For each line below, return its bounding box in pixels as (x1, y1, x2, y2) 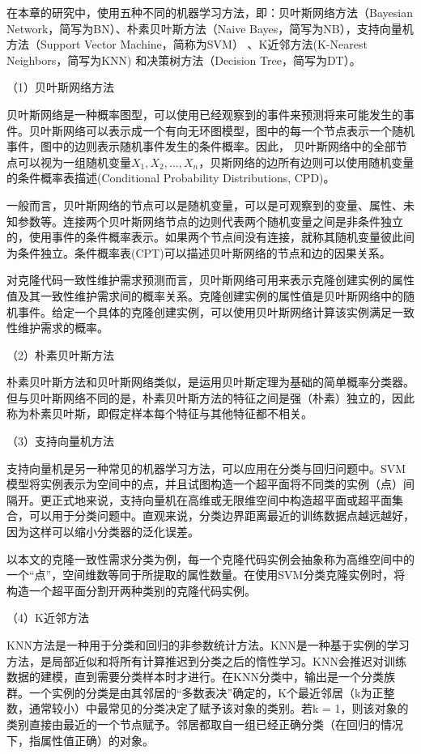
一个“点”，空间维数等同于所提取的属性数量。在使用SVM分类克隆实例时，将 (6, 566, 406, 583)
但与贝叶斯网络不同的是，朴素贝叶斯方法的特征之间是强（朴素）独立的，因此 (6, 389, 415, 406)
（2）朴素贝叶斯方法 (6, 346, 114, 363)
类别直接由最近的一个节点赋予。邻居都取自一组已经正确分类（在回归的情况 (6, 715, 403, 732)
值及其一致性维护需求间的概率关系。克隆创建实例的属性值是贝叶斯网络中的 (6, 287, 403, 304)
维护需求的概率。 (17, 319, 108, 336)
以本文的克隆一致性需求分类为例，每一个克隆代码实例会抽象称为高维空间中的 (6, 550, 415, 567)
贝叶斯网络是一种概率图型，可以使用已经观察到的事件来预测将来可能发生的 (6, 105, 403, 122)
